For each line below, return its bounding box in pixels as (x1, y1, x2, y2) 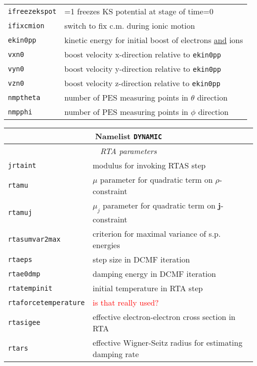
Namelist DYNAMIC (95, 130, 162, 142)
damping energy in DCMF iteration (92, 268, 216, 280)
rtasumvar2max (8, 235, 61, 244)
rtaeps (8, 255, 33, 263)
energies (92, 239, 120, 251)
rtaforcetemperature (8, 298, 85, 307)
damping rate (92, 348, 139, 360)
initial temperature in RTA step (92, 282, 203, 294)
